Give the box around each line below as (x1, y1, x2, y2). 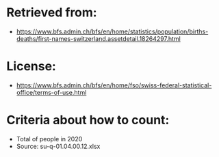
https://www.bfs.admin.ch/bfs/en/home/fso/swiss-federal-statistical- (16, 81, 212, 89)
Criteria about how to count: (6, 113, 170, 128)
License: (6, 59, 56, 74)
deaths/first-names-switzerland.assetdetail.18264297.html (16, 34, 181, 42)
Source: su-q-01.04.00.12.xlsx (16, 142, 101, 150)
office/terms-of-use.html (16, 88, 87, 96)
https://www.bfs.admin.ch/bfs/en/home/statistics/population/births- (16, 27, 209, 35)
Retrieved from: (6, 5, 97, 20)
